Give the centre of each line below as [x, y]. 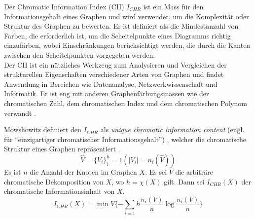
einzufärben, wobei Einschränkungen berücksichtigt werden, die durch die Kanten [127, 45]
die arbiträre [194, 172]
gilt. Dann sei [184, 181]
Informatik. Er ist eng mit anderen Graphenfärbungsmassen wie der [107, 93]
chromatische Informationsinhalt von [59, 191]
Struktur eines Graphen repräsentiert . [62, 149]
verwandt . [20, 113]
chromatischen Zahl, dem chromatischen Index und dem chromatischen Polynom [126, 103]
